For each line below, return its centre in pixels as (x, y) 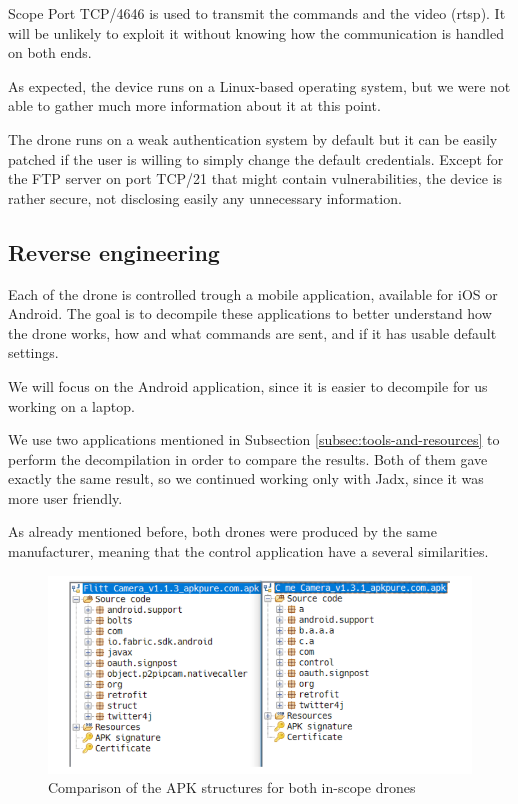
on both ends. (50, 52)
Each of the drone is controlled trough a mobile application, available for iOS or (253, 293)
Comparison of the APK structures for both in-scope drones (232, 787)
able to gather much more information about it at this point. (194, 105)
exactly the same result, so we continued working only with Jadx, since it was (246, 478)
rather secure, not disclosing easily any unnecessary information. (205, 197)
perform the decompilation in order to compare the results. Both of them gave (248, 458)
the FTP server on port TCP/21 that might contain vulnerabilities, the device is (255, 178)
